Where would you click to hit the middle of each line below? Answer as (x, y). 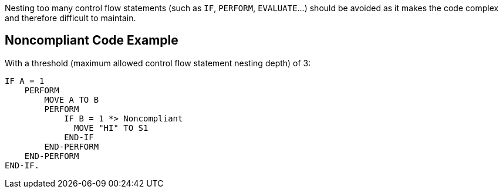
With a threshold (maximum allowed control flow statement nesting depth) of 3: (158, 63)
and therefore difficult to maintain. (70, 18)
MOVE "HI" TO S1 (111, 128)
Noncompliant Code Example (92, 40)
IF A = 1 (25, 81)
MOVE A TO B (72, 99)
